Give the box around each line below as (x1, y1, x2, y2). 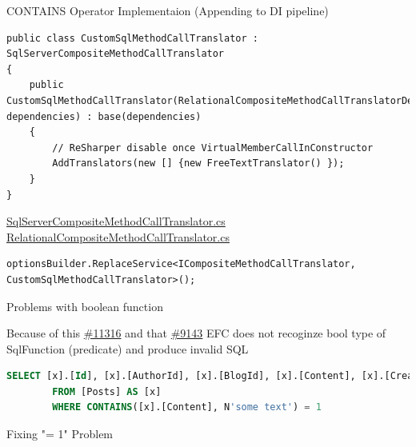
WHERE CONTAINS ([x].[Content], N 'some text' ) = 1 (52, 401, 322, 413)
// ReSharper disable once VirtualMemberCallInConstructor (52, 142, 374, 154)
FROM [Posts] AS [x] (52, 385, 162, 397)
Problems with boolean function (6, 297, 163, 314)
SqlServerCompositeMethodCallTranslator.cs (6, 213, 226, 229)
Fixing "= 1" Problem (6, 425, 114, 442)
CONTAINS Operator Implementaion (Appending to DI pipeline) (6, 2, 329, 18)
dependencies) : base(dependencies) (6, 110, 202, 122)
